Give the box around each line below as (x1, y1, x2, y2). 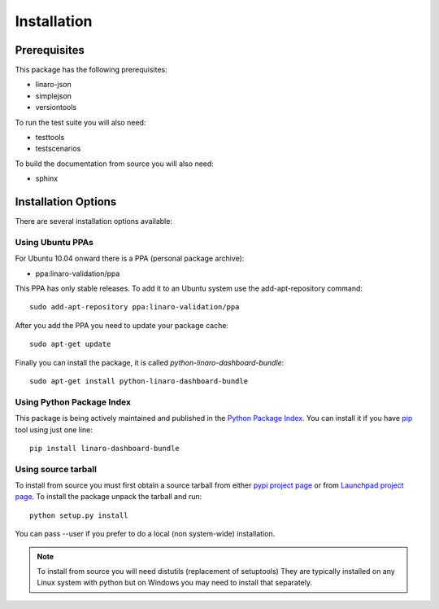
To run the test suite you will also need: (15, 117, 146, 127)
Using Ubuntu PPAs (15, 236, 93, 248)
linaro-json (35, 80, 72, 90)
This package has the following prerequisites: (15, 65, 168, 75)
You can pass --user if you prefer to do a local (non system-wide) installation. (15, 529, 276, 539)
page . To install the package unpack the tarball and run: (15, 492, 202, 502)
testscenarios (35, 143, 81, 154)
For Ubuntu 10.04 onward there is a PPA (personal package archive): (15, 253, 245, 264)
